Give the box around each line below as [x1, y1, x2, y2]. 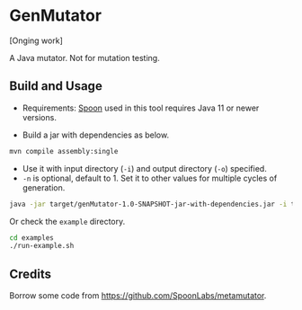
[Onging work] [9, 35, 63, 46]
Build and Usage [9, 78, 103, 94]
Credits [9, 266, 52, 281]
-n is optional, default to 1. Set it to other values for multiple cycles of [22, 173, 278, 183]
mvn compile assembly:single [9, 146, 119, 155]
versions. [22, 111, 57, 122]
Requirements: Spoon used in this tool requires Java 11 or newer [22, 102, 260, 113]
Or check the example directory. [9, 216, 126, 226]
